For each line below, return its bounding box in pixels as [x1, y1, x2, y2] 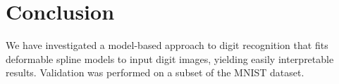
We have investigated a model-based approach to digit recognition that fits [6, 38, 328, 52]
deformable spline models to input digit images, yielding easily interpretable [6, 51, 334, 66]
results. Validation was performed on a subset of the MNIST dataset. [6, 65, 304, 80]
